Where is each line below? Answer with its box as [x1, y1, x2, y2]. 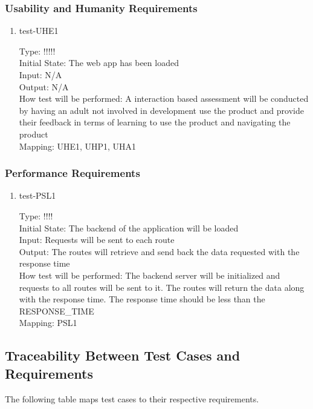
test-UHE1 [19, 24, 59, 37]
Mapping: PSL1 [19, 316, 77, 329]
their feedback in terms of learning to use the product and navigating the [19, 116, 291, 128]
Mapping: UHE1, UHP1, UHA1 [19, 139, 137, 152]
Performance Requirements [5, 165, 140, 181]
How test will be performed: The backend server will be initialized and [19, 268, 280, 281]
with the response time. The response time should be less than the [19, 293, 265, 305]
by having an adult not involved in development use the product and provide [19, 104, 304, 116]
